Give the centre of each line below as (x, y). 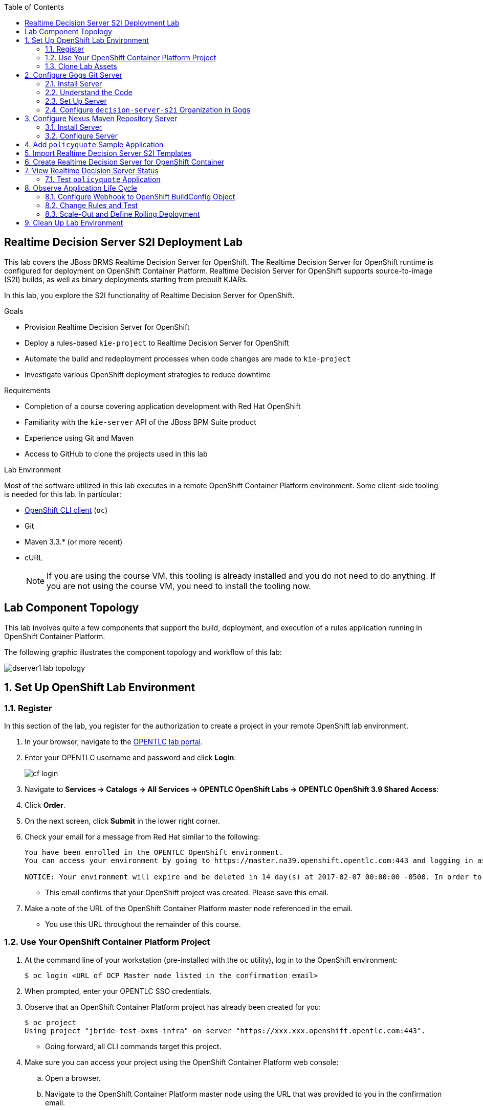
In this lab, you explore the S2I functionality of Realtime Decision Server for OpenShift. (149, 295)
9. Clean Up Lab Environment (74, 223)
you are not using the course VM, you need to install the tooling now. (179, 586)
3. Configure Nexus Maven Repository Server (101, 118)
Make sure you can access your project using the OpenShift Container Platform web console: (182, 1062)
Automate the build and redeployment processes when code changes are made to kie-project (188, 358)
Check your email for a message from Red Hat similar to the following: (142, 836)
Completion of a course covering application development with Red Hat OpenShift (163, 406)
